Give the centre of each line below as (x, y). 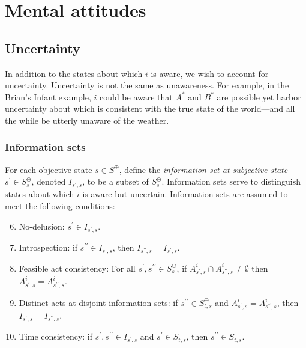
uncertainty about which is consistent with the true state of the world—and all (150, 108)
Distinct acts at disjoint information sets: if (98, 302)
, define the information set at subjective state (203, 169)
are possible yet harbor (259, 96)
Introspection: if (48, 247)
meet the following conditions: (60, 205)
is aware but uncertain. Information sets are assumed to (185, 194)
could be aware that (136, 96)
